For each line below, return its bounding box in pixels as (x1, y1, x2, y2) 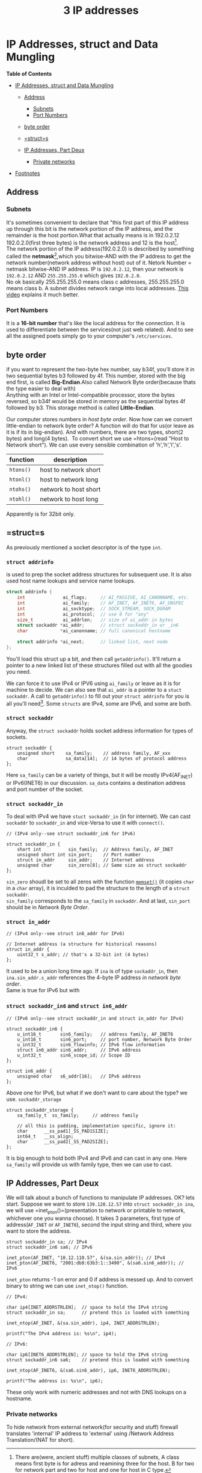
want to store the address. (6, 1227, 72, 1235)
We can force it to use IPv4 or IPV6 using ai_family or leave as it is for (6, 680, 181, 687)
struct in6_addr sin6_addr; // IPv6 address (17, 1047, 141, 1053)
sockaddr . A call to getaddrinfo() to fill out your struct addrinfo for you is (6, 692, 189, 700)
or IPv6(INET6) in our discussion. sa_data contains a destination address (6, 779, 186, 786)
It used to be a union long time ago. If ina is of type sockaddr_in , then (6, 968, 179, 975)
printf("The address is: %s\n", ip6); (6, 1378, 103, 1384)
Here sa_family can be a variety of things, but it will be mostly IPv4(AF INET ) (6, 771, 193, 780)
